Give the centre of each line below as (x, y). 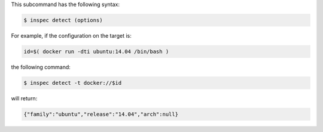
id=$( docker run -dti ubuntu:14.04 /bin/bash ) (96, 51)
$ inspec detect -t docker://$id (73, 83)
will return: (24, 98)
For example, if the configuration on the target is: (71, 35)
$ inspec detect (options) (63, 20)
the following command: (41, 67)
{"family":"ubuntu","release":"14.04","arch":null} (101, 114)
